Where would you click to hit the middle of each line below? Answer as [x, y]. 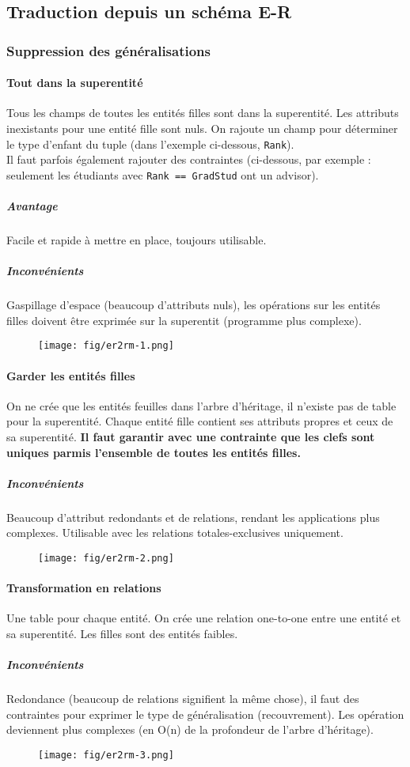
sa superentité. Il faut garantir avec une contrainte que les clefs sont [191, 437]
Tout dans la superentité [75, 83]
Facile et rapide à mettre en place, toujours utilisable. [137, 240]
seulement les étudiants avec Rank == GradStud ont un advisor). [163, 174]
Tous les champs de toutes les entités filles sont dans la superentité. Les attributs [203, 113]
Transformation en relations [84, 588]
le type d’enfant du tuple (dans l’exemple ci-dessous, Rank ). [150, 144]
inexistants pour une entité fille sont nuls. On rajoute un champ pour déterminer [202, 128]
